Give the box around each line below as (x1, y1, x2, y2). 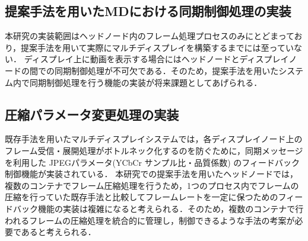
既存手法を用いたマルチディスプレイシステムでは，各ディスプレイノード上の (5, 133, 303, 145)
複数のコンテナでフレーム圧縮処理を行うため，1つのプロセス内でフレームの (5, 179, 299, 191)
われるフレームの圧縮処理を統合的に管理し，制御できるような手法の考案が (5, 214, 295, 226)
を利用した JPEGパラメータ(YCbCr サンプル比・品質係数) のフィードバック (5, 156, 300, 168)
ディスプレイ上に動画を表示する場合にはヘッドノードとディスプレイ (24, 53, 289, 65)
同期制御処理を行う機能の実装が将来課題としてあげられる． (29, 76, 262, 88)
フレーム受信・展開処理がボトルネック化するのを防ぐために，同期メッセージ (5, 144, 303, 156)
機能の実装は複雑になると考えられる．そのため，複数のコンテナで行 (37, 202, 304, 214)
